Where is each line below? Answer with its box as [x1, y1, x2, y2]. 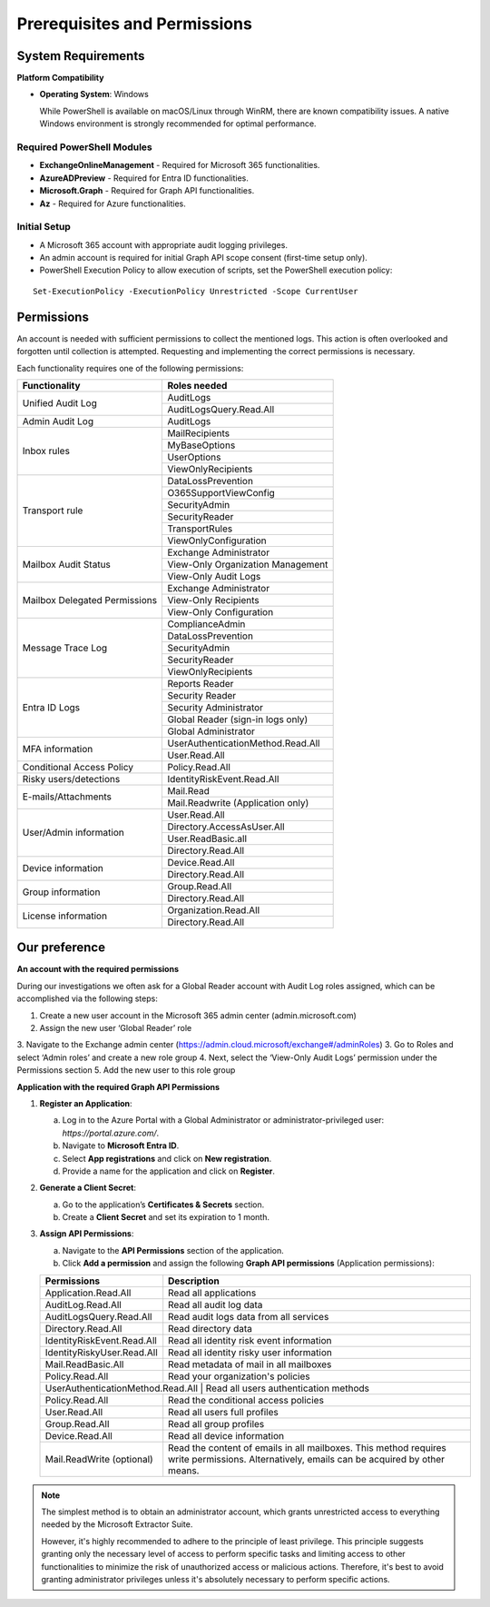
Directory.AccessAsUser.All [167, 820, 285, 833]
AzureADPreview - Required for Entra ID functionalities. [39, 173, 250, 184]
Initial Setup [16, 221, 72, 233]
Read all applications [168, 1286, 257, 1299]
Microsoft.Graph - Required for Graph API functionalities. [39, 185, 255, 196]
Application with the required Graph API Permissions [16, 1081, 220, 1092]
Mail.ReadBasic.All [44, 1358, 124, 1371]
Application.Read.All [44, 1286, 132, 1299]
